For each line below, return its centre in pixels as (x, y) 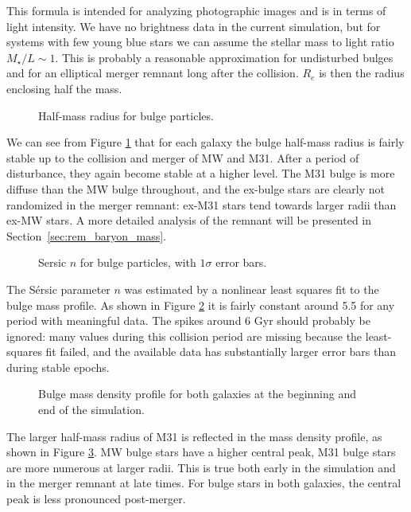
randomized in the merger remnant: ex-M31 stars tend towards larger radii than (202, 204)
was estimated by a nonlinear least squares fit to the (252, 289)
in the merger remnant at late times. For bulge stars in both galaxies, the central (204, 483)
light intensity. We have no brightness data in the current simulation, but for (194, 26)
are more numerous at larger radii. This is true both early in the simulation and (201, 467)
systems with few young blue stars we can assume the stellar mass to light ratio (200, 42)
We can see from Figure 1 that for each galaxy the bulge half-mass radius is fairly (205, 142)
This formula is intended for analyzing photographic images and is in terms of (196, 10)
